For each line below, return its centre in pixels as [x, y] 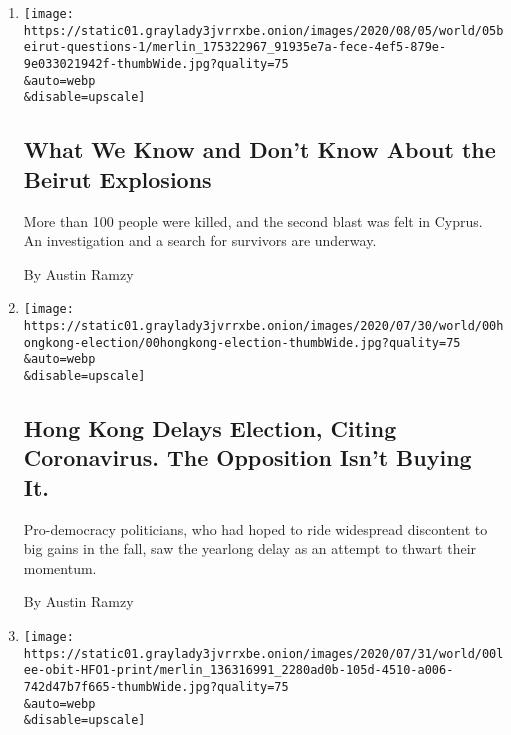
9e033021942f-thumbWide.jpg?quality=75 [156, 63]
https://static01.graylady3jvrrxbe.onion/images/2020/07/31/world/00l [263, 653]
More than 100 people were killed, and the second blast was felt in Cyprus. [253, 220]
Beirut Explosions [117, 178]
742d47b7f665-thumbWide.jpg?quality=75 [156, 686]
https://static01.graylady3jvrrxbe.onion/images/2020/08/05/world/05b [263, 30]
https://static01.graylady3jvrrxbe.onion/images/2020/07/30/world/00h [263, 325]
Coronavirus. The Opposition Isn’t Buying [247, 457]
